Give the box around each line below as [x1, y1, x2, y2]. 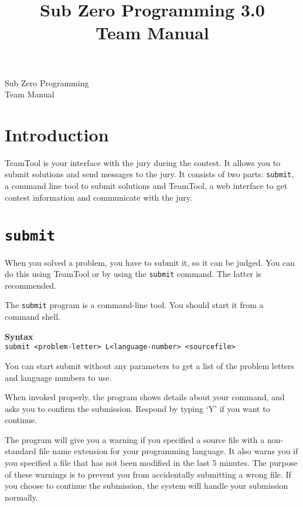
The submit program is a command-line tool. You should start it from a [5, 299, 264, 311]
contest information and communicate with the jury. [5, 191, 192, 203]
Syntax [5, 330, 33, 342]
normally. [5, 491, 38, 503]
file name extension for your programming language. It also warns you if [39, 445, 298, 457]
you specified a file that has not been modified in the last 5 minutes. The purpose [5, 457, 298, 469]
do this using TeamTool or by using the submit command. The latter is [5, 268, 262, 280]
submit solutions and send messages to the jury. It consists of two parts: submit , [5, 168, 294, 180]
